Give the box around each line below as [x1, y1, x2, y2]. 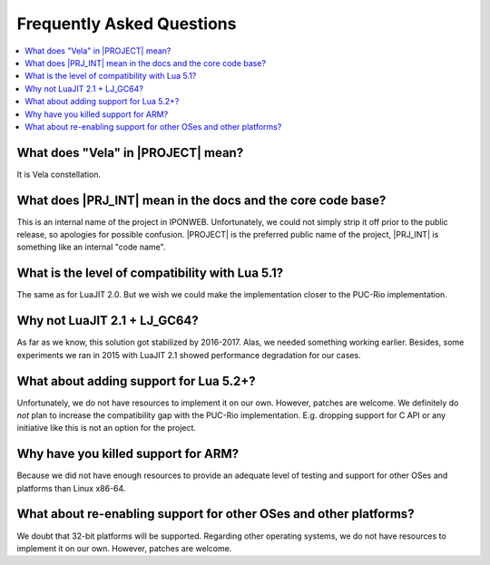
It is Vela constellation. [16, 169, 102, 180]
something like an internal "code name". [16, 241, 166, 253]
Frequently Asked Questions [16, 14, 237, 34]
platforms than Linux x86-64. [16, 482, 126, 493]
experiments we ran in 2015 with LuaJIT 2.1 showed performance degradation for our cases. [16, 349, 362, 360]
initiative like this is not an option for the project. [16, 423, 197, 433]
